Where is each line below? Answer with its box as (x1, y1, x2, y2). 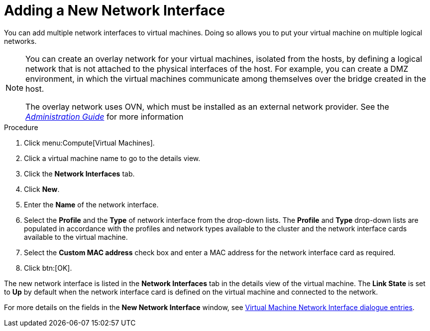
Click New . (24, 184, 60, 193)
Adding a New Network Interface (4, 2, 225, 19)
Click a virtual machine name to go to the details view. (24, 154, 201, 163)
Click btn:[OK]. (24, 263, 72, 272)
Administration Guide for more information (25, 111, 184, 122)
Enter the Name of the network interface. (24, 200, 159, 209)
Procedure (4, 123, 38, 132)
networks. (4, 36, 37, 45)
